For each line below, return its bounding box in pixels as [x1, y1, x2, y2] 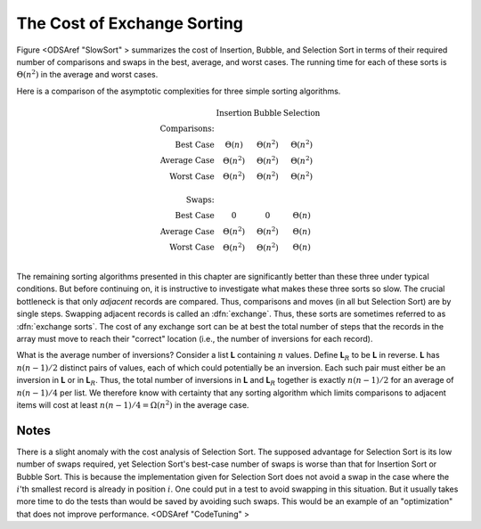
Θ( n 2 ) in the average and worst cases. [16, 68, 159, 80]
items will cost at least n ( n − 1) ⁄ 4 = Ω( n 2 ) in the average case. [16, 399, 249, 410]
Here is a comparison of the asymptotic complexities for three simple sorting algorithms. [16, 85, 341, 96]
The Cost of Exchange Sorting [16, 13, 244, 33]
